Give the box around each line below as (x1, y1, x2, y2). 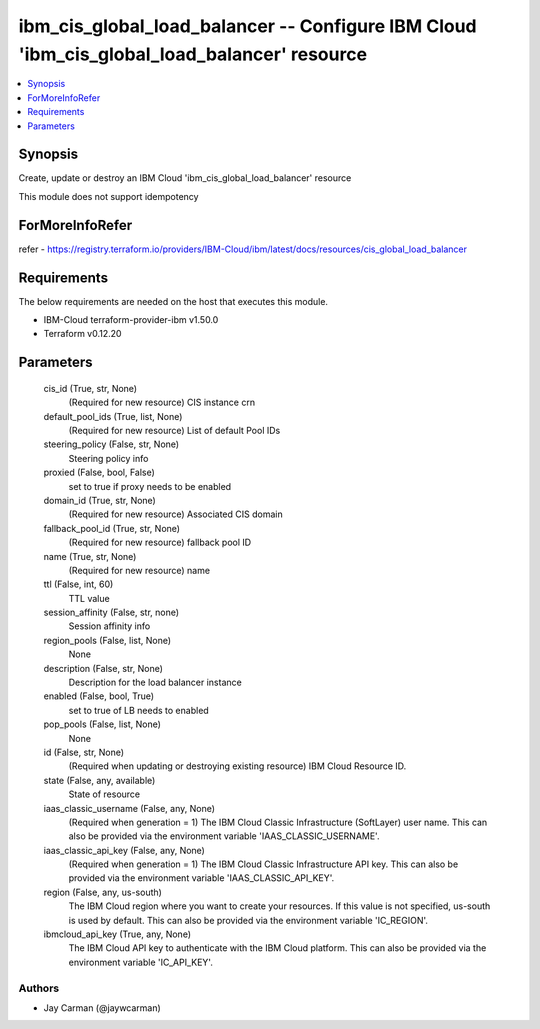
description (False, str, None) (43, 662, 164, 674)
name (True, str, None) (43, 550, 137, 562)
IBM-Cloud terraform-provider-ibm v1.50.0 (43, 314, 219, 326)
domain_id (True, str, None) (43, 494, 157, 506)
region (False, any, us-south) (43, 886, 162, 898)
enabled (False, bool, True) (43, 690, 155, 702)
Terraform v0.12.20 (43, 328, 122, 340)
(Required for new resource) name (68, 564, 210, 576)
